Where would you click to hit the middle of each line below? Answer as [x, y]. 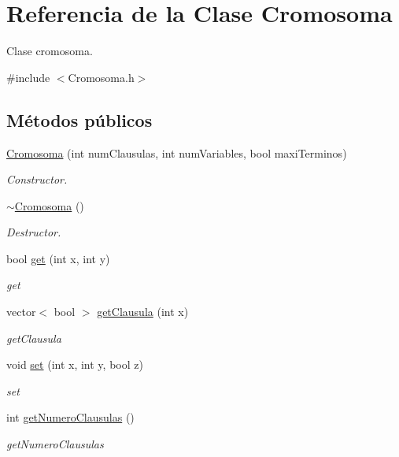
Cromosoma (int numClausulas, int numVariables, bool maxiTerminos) [177, 152]
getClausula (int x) [143, 312]
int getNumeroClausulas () [70, 417]
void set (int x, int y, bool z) [75, 364]
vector [21, 312]
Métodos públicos [79, 119]
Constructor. [37, 179]
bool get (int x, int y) [58, 258]
